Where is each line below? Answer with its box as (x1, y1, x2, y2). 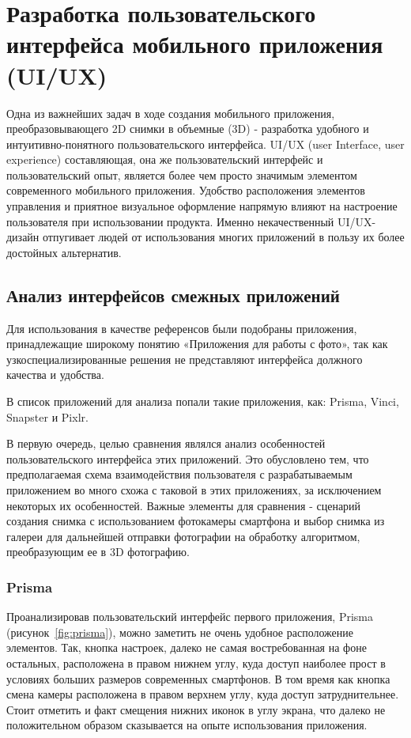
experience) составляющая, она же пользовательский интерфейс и (6, 151, 323, 168)
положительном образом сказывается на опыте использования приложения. (6, 717, 368, 733)
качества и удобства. (6, 366, 104, 383)
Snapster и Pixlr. (6, 408, 89, 425)
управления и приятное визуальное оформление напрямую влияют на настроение (6, 198, 398, 214)
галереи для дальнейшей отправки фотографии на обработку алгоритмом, (6, 528, 360, 544)
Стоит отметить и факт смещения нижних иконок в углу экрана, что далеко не (6, 701, 386, 717)
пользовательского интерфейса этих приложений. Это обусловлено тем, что (6, 450, 369, 467)
